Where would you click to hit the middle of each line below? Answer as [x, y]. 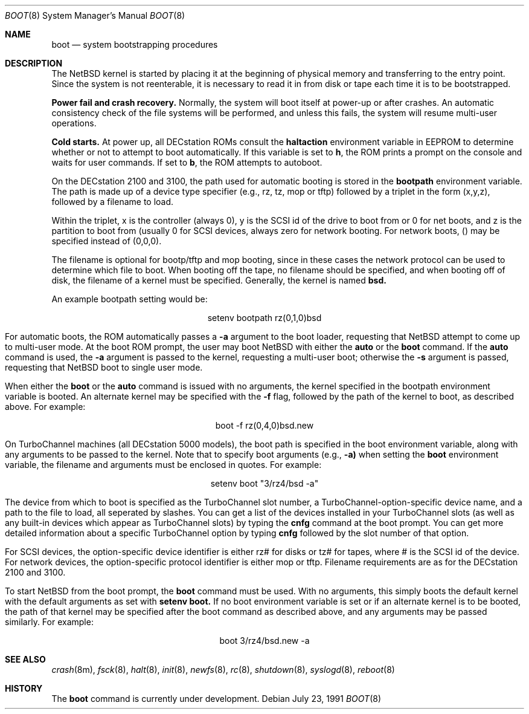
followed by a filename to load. [113, 202]
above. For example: [45, 407]
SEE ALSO [25, 659]
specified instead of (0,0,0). [107, 241]
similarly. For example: [49, 622]
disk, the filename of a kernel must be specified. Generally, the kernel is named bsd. [219, 280]
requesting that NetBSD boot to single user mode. [104, 367]
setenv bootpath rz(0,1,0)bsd [264, 318]
